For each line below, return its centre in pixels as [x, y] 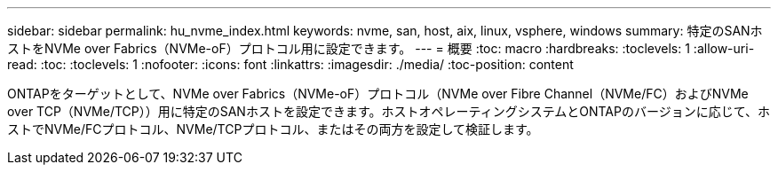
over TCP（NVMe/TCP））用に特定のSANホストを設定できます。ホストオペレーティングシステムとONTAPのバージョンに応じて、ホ [389, 111]
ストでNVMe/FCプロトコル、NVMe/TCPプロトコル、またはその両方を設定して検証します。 [273, 129]
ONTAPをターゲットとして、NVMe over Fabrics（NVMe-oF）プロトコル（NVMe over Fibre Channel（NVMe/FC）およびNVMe [378, 94]
